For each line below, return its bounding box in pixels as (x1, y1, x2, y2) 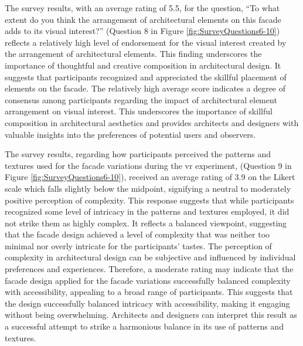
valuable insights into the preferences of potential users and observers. (5, 128, 256, 140)
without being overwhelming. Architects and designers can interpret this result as (5, 308, 297, 321)
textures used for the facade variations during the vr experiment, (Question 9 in (5, 159, 292, 171)
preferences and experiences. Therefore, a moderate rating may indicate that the (5, 263, 294, 275)
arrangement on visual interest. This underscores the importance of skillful (5, 105, 273, 117)
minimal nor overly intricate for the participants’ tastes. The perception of (5, 239, 272, 252)
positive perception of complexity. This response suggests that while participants (5, 194, 294, 206)
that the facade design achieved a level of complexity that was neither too (5, 228, 270, 240)
